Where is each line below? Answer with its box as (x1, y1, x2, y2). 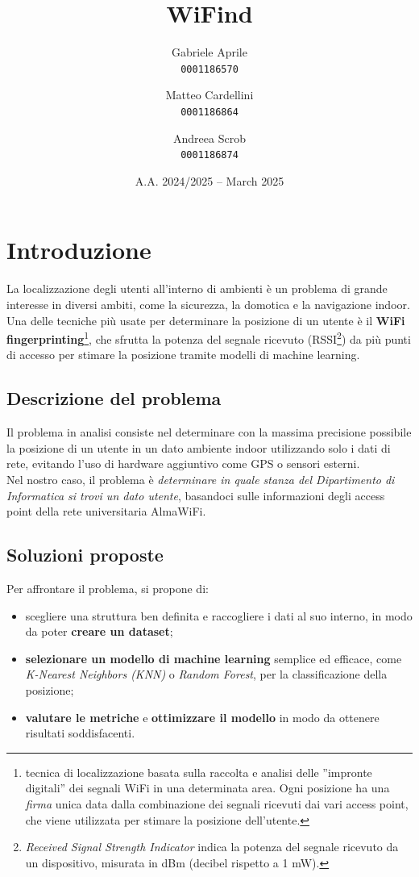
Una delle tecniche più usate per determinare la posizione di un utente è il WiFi (6, 311, 405, 328)
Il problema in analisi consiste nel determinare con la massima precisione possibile (6, 424, 412, 441)
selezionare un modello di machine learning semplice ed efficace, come (25, 649, 402, 666)
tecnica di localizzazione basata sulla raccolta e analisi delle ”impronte (25, 763, 372, 780)
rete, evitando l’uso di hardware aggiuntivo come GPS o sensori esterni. (6, 455, 360, 472)
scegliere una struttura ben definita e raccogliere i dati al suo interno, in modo (25, 607, 413, 624)
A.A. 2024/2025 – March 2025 (135, 172, 284, 189)
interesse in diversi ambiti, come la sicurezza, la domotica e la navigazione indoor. (6, 296, 410, 312)
